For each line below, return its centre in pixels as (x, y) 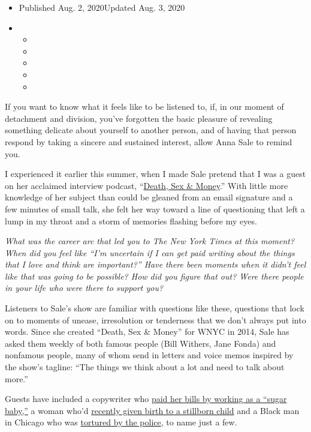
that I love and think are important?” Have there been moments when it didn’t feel (155, 264)
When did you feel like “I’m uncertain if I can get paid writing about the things (150, 252)
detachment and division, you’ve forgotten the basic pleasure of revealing (139, 118)
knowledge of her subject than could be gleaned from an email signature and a (149, 197)
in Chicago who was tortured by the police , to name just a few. (121, 422)
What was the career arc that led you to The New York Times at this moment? (150, 241)
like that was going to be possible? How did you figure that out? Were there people (154, 276)
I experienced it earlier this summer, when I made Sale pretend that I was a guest (155, 174)
